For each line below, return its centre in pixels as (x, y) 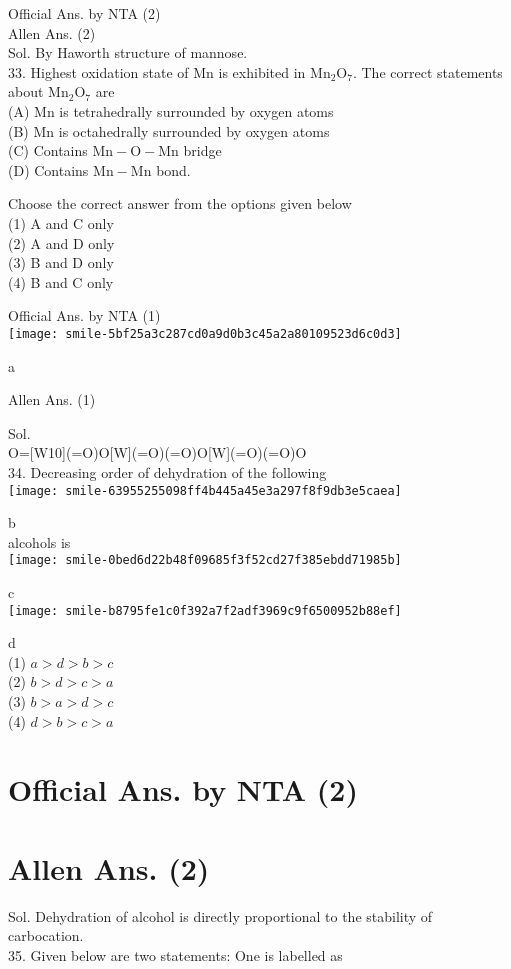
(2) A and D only (61, 242)
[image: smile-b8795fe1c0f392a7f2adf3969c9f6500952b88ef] (205, 610)
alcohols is (39, 541)
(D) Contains (48, 169)
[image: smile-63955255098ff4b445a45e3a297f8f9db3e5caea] (205, 490)
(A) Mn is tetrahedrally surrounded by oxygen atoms (171, 110)
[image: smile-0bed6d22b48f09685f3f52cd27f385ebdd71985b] (205, 560)
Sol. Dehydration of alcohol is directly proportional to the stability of (220, 915)
